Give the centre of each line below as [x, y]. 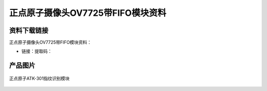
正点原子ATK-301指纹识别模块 [39, 78]
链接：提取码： [37, 51]
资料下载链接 [29, 30]
